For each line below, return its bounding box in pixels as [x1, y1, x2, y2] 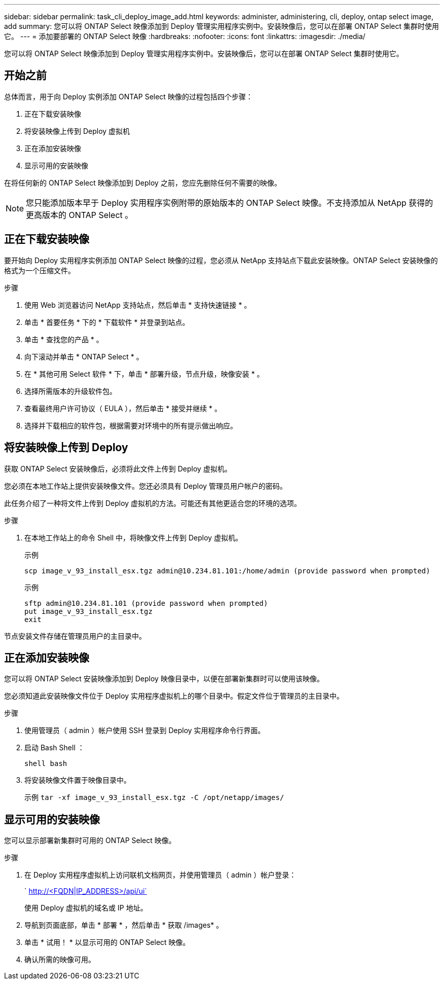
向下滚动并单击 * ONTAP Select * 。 [24, 352, 143, 361]
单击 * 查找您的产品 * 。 [24, 335, 103, 344]
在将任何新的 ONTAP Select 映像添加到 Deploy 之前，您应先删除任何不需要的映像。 [4, 178, 281, 187]
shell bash [24, 759, 67, 768]
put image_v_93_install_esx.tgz [24, 607, 153, 615]
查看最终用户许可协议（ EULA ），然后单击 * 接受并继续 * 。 [24, 404, 222, 413]
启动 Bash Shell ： [24, 743, 85, 752]
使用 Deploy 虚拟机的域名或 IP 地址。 [24, 903, 147, 913]
